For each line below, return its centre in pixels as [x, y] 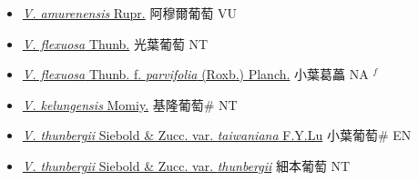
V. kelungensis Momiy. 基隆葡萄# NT [130, 104]
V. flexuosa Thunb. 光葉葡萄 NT [115, 43]
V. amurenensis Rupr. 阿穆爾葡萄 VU [130, 13]
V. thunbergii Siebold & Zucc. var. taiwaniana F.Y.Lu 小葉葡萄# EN [217, 135]
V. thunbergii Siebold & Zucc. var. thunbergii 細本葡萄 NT [186, 165]
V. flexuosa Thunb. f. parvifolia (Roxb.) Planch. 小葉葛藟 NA [195, 74]
